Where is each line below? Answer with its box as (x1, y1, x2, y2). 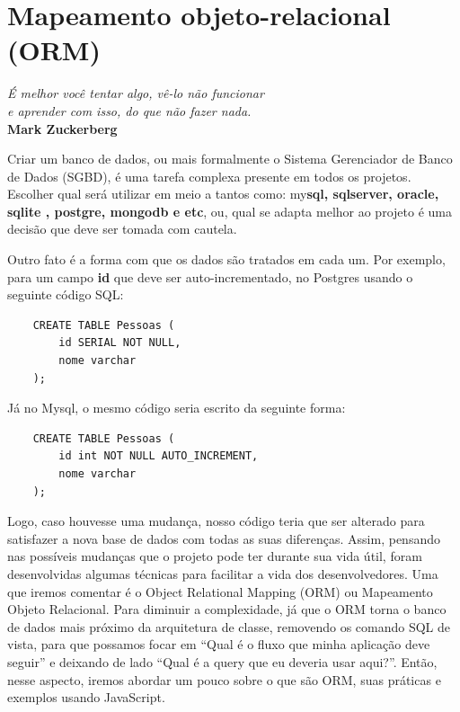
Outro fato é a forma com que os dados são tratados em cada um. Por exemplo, (7, 250, 446, 269)
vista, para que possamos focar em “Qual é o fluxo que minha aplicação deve (7, 635, 430, 654)
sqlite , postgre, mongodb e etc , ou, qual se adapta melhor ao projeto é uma (7, 201, 452, 220)
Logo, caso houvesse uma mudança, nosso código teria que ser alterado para (7, 512, 425, 530)
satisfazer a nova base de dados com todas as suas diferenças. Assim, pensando (7, 529, 440, 547)
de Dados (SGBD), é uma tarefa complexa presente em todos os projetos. (7, 166, 411, 185)
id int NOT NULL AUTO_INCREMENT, (58, 449, 259, 463)
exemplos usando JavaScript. (7, 688, 165, 707)
